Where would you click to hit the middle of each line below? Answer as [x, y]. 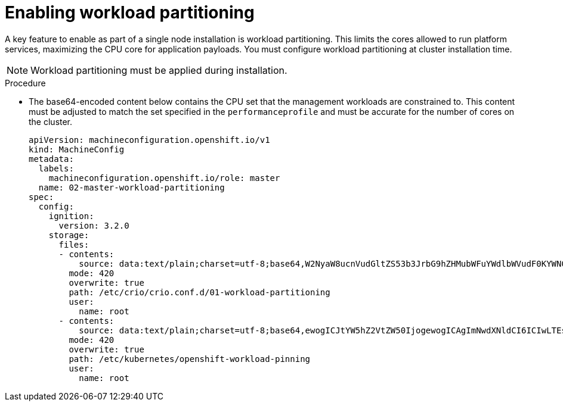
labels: [56, 168]
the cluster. [51, 121]
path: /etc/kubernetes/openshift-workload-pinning [190, 359]
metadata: [51, 159]
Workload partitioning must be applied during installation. [159, 70]
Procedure [25, 83]
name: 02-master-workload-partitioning [132, 187]
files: [74, 244]
